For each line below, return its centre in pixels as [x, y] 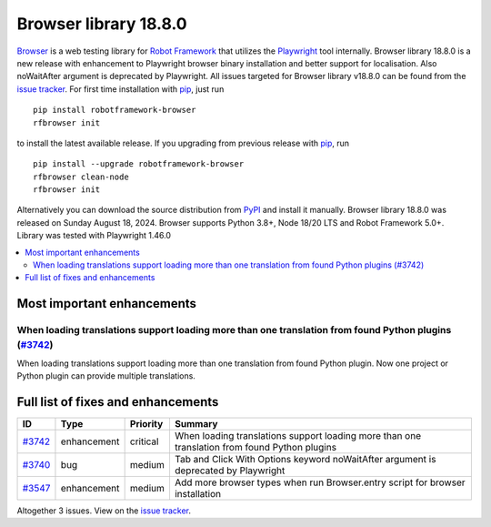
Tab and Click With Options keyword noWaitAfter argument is [305, 460]
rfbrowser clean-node [81, 177]
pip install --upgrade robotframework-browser [139, 164]
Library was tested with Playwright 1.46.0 [94, 236]
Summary [196, 424]
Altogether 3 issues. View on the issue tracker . [104, 511]
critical [144, 441]
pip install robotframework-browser [115, 110]
